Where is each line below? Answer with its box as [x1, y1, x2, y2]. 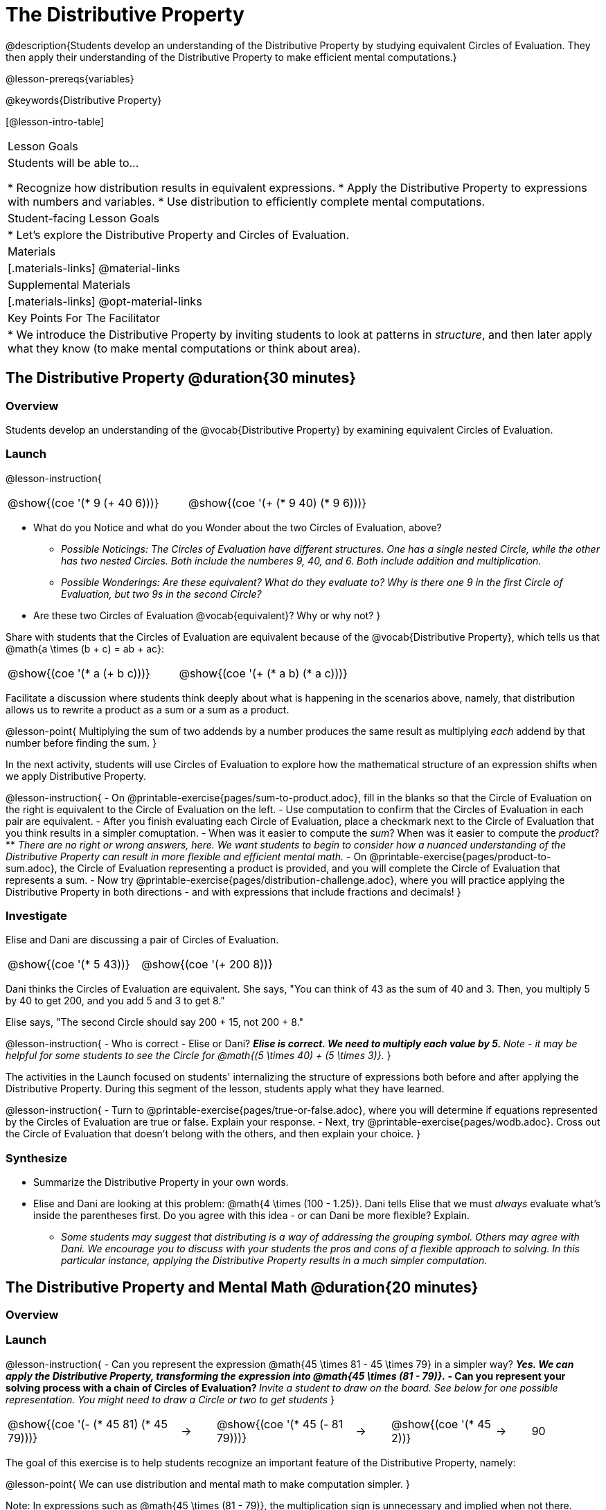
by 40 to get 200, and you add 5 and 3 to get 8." [6, 995, 225, 1007]
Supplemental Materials [8, 277, 131, 292]
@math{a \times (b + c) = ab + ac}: [6, 642, 164, 655]
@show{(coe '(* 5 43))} [8, 957, 130, 972]
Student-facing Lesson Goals [8, 211, 160, 225]
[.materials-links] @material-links [8, 260, 180, 275]
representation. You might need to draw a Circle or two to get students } [6, 1393, 335, 1405]
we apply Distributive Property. [6, 770, 147, 782]
